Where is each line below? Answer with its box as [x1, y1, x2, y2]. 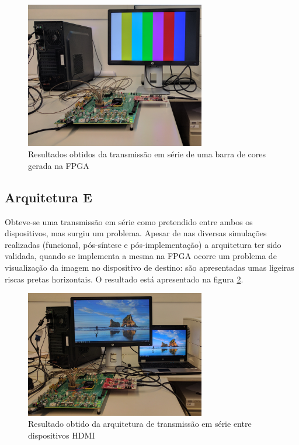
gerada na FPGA [28, 159, 89, 171]
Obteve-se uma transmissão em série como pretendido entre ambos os [5, 215, 253, 227]
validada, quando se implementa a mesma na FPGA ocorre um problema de [5, 250, 277, 262]
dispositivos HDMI [28, 429, 95, 441]
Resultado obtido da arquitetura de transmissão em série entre [28, 418, 252, 430]
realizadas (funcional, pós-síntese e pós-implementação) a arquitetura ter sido [5, 238, 281, 250]
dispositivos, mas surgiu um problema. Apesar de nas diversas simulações [5, 227, 267, 239]
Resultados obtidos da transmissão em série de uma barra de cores [28, 148, 266, 160]
